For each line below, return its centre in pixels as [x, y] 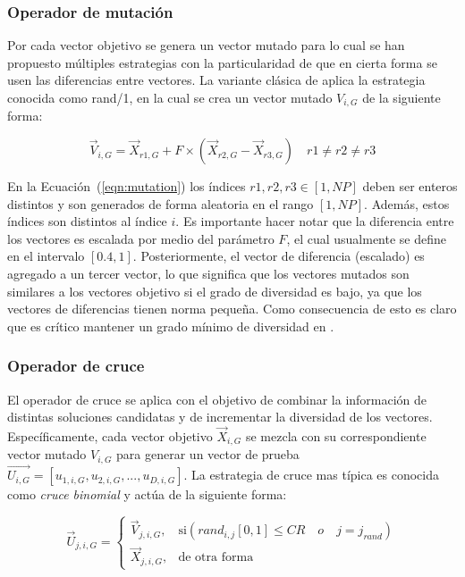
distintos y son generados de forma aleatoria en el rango [161, 203]
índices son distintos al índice [87, 221]
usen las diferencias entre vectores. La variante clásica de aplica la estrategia [216, 80]
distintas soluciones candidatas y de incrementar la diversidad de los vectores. [220, 417]
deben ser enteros [410, 186]
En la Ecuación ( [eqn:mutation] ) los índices [127, 186]
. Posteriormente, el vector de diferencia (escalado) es [279, 256]
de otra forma [216, 558]
